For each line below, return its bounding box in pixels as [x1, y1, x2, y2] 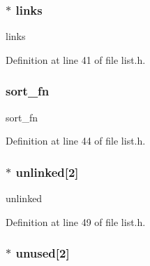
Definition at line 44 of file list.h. [6, 133, 146, 148]
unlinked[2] [15, 163, 79, 180]
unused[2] [15, 244, 70, 262]
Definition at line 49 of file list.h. [6, 214, 146, 229]
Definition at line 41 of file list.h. [6, 52, 146, 67]
